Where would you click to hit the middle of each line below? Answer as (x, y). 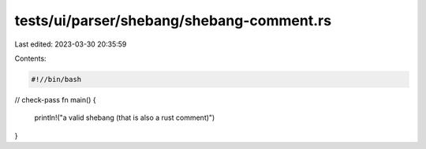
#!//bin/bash (56, 79)
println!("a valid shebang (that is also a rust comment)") (125, 117)
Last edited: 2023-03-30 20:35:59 (71, 44)
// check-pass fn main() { (55, 99)
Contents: (30, 58)
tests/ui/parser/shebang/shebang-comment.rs (173, 20)
